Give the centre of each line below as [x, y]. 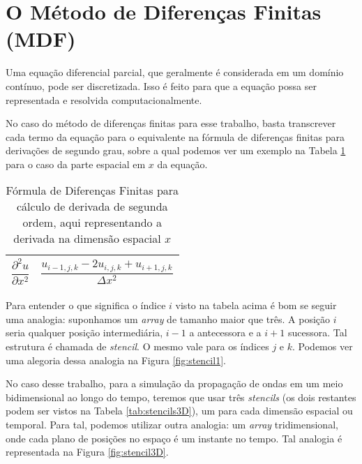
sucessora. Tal [317, 332]
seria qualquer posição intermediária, [84, 332]
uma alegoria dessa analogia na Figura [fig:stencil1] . [116, 360]
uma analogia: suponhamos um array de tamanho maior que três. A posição [168, 319]
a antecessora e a [225, 332]
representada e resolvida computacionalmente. [104, 99]
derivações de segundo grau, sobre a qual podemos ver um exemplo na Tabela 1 [176, 150]
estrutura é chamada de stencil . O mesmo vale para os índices [137, 346]
